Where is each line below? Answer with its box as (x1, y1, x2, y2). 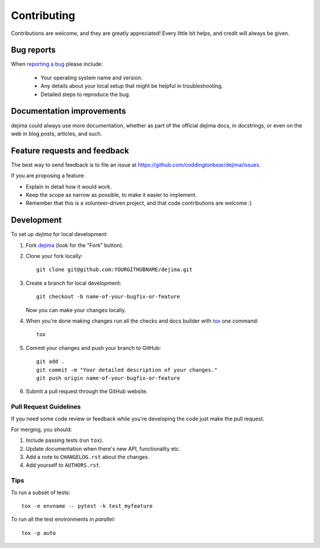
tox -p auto (21, 530, 56, 536)
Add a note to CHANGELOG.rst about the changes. (25, 454, 150, 461)
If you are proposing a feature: (11, 172, 85, 179)
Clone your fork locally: (25, 253, 83, 260)
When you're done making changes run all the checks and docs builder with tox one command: (25, 317, 259, 324)
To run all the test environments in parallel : (11, 516, 116, 523)
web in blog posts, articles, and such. (11, 130, 103, 137)
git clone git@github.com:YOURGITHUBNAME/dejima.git (36, 266, 193, 273)
